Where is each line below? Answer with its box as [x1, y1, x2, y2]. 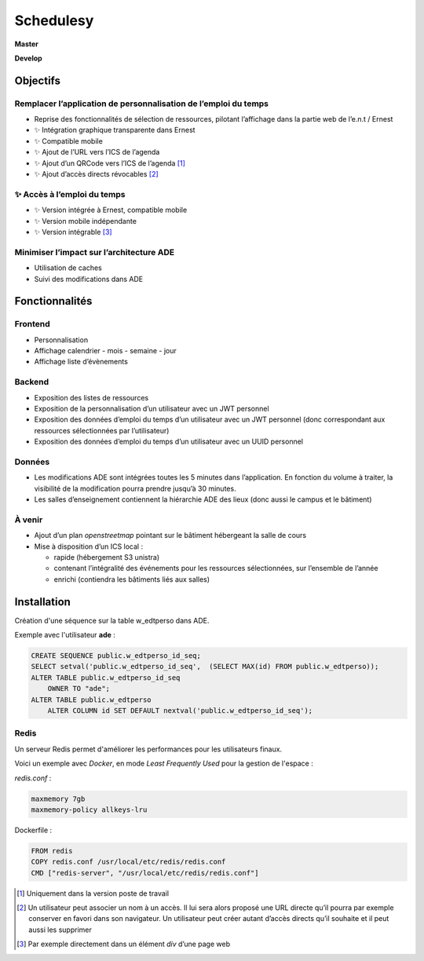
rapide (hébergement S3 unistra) [53, 552, 160, 561]
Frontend [14, 319, 50, 330]
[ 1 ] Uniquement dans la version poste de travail [16, 888, 169, 898]
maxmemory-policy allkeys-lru [31, 805, 148, 814]
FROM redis [31, 846, 73, 855]
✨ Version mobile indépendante [34, 216, 137, 225]
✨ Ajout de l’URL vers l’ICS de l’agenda [34, 148, 160, 157]
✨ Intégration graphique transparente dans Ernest [34, 126, 196, 135]
